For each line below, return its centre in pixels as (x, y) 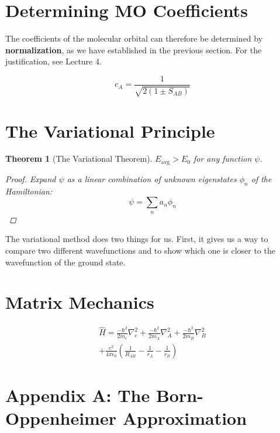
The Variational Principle (110, 130)
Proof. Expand (31, 178)
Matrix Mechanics (80, 302)
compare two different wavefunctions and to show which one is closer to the (140, 250)
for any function (222, 158)
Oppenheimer (61, 418)
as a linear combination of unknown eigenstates (152, 178)
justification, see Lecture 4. (53, 61)
